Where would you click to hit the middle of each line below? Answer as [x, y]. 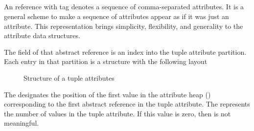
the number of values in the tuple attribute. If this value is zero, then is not [117, 113]
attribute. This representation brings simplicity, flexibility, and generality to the [124, 26]
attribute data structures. [42, 35]
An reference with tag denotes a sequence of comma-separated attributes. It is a [124, 7]
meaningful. [22, 123]
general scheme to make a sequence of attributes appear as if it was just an [116, 16]
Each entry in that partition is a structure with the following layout [106, 61]
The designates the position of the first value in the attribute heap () [107, 94]
